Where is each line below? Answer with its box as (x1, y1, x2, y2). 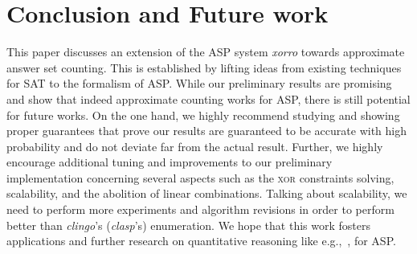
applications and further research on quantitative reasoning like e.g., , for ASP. (6, 232, 396, 249)
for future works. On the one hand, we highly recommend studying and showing (6, 106, 400, 123)
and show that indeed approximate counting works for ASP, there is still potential (6, 90, 411, 107)
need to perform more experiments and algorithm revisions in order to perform (6, 201, 395, 218)
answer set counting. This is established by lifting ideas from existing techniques (6, 59, 402, 76)
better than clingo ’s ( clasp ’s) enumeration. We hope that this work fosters (6, 216, 370, 233)
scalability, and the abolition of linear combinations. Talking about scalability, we (6, 185, 407, 202)
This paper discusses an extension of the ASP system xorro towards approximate (6, 43, 405, 60)
